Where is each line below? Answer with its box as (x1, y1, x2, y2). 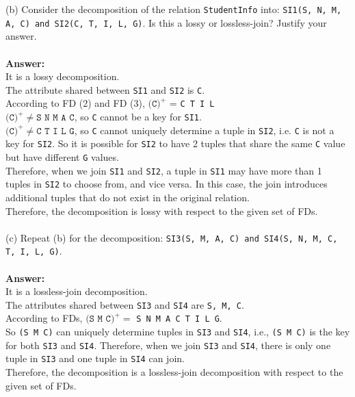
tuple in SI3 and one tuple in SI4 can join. (5, 351, 185, 366)
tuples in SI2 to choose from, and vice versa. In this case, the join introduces (5, 177, 328, 191)
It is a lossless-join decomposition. (5, 284, 148, 298)
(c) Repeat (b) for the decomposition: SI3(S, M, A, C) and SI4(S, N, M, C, (5, 230, 338, 244)
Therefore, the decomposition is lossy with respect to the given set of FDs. (5, 203, 318, 218)
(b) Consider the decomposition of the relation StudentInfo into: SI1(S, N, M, (5, 2, 342, 16)
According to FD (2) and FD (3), (5, 96, 145, 110)
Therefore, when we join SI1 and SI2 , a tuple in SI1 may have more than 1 (5, 163, 322, 177)
